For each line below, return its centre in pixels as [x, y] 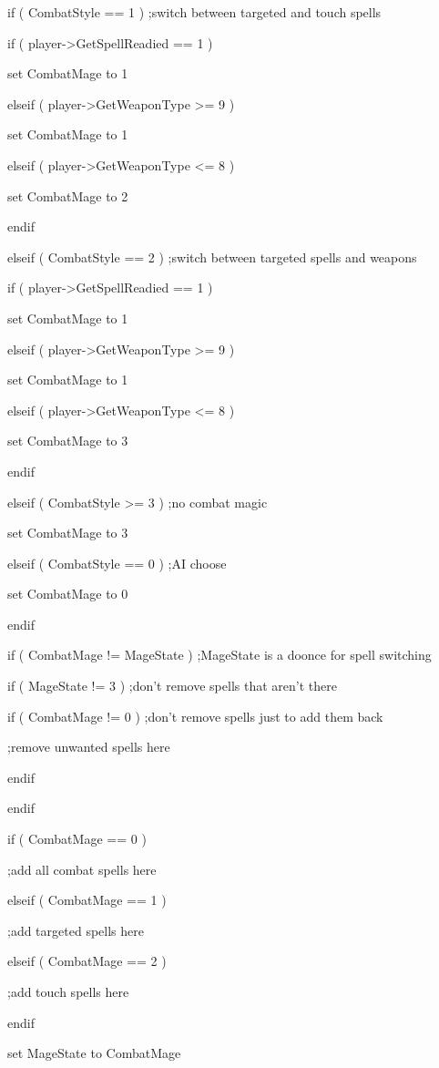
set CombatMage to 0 [68, 594]
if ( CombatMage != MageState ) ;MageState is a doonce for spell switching [219, 655]
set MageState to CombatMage [94, 1053]
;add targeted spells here [76, 930]
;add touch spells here [68, 991]
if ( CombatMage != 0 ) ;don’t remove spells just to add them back [195, 716]
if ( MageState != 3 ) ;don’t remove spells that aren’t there [172, 686]
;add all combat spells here [82, 869]
